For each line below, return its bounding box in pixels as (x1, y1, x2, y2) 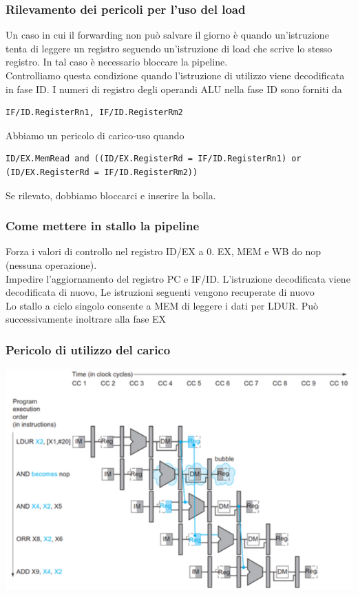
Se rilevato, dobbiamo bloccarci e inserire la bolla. (6, 188, 216, 202)
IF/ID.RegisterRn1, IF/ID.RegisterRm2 (6, 108, 183, 118)
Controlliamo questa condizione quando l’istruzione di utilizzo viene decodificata (6, 68, 345, 82)
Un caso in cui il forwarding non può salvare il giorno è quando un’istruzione (6, 28, 329, 42)
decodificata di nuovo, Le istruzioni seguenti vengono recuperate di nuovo (6, 285, 315, 299)
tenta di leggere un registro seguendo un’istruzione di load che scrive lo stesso (6, 41, 333, 55)
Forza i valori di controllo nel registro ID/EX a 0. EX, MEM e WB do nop (6, 244, 322, 259)
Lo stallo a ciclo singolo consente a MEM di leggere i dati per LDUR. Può (6, 298, 319, 312)
